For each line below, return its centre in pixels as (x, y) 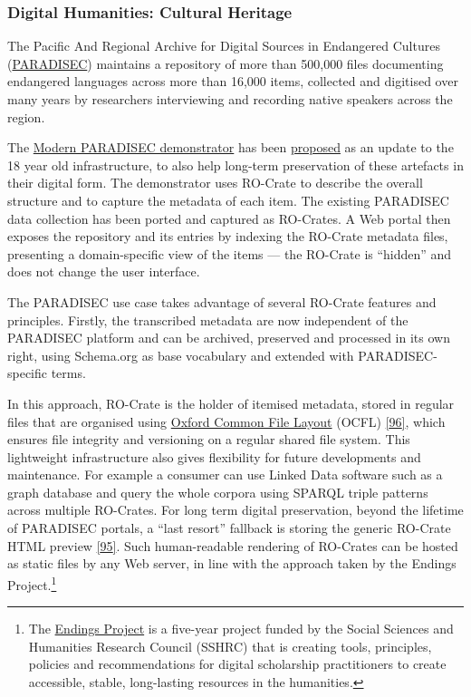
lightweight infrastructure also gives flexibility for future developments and (214, 456)
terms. (68, 373)
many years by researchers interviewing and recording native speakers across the (230, 99)
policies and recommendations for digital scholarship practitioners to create (237, 664)
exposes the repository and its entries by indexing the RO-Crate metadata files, (228, 236)
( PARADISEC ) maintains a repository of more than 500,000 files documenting (226, 63)
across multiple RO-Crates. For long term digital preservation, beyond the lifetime (235, 510)
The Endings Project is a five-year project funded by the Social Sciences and (241, 629)
